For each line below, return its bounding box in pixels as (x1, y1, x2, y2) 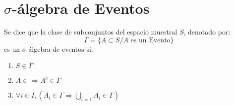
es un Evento (130, 36, 171, 44)
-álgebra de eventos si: (26, 43, 93, 54)
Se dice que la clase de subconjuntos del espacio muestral (4, 27, 177, 37)
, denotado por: (183, 27, 231, 37)
